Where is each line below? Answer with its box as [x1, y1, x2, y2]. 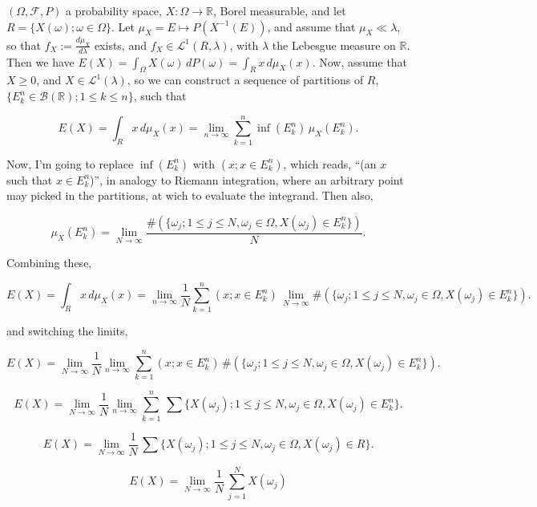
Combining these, [6, 254, 92, 271]
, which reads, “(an [283, 155, 377, 172]
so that [6, 36, 41, 53]
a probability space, [66, 2, 162, 18]
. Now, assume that [312, 53, 408, 70]
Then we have [6, 53, 75, 70]
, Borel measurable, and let [212, 2, 346, 18]
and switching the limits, [6, 322, 128, 339]
